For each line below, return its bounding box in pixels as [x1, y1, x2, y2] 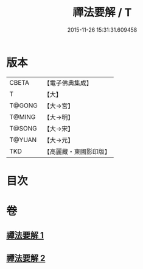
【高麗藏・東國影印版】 [43, 147, 111, 156]
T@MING [9, 112, 36, 121]
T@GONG [9, 101, 38, 110]
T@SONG [9, 124, 38, 132]
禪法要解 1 [6, 230, 44, 241]
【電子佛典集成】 [43, 79, 92, 87]
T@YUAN [9, 135, 37, 144]
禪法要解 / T [72, 5, 132, 20]
